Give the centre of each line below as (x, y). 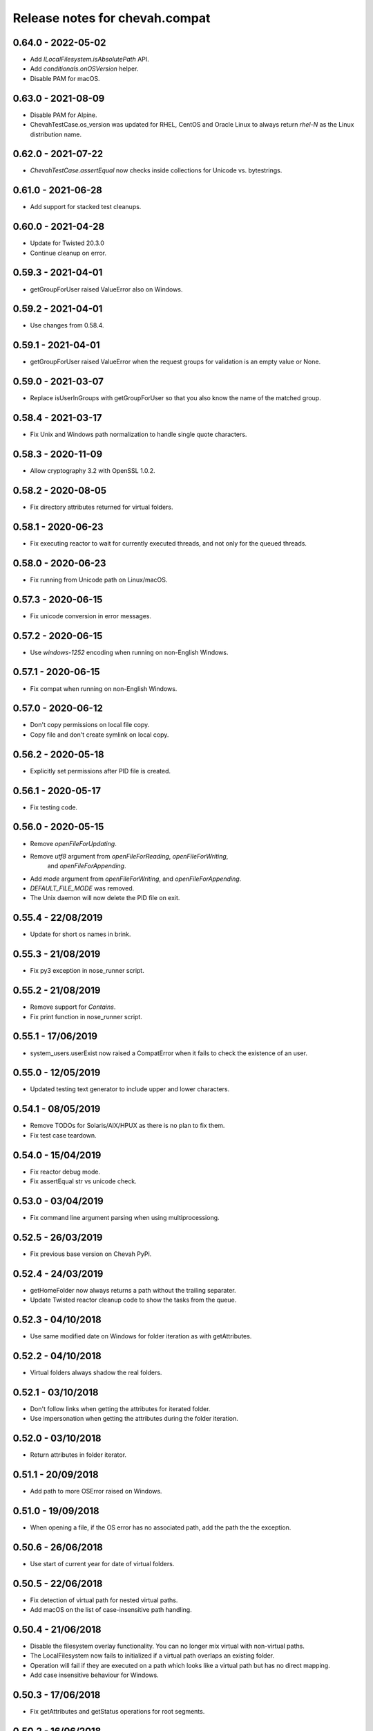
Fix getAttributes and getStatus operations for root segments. (117, 1712)
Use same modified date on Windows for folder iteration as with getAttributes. (141, 1336)
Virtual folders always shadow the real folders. (96, 1372)
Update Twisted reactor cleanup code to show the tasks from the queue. (133, 1300)
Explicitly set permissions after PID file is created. (101, 771)
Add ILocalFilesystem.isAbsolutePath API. (90, 60)
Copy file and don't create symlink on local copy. (99, 735)
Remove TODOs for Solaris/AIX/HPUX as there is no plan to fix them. (127, 1126)
